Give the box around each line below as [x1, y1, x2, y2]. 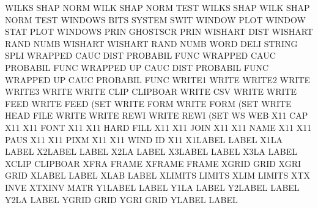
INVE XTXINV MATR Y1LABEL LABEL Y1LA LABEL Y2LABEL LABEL [5, 180, 300, 193]
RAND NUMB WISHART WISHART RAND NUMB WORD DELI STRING [5, 37, 298, 50]
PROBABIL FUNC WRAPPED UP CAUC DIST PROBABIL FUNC [5, 61, 269, 73]
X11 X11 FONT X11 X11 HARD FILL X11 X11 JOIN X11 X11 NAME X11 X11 [5, 121, 312, 133]
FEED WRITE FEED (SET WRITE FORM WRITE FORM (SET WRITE [5, 97, 292, 110]
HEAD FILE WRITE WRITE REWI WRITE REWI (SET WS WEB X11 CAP [5, 109, 308, 122]
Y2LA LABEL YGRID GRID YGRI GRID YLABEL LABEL [5, 193, 238, 206]
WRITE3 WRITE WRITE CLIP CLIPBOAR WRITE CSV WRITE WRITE [5, 85, 297, 98]
